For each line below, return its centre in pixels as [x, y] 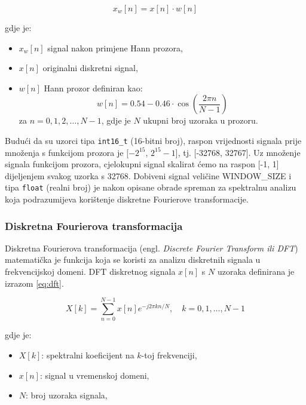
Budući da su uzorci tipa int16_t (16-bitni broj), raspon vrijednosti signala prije [153, 140]
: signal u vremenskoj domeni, [94, 375]
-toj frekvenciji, [169, 355]
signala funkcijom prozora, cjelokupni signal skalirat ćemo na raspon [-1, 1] [142, 164]
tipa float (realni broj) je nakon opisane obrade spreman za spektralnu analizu [151, 187]
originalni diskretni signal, [90, 68]
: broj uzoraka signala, [67, 395]
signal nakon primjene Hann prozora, [115, 47]
